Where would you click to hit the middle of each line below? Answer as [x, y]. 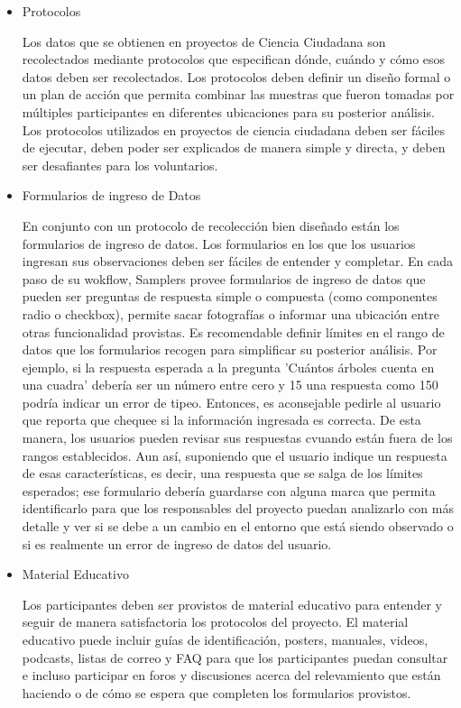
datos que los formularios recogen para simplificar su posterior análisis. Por [230, 349]
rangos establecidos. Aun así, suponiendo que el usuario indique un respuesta [235, 455]
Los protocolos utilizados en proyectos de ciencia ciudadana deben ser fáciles [233, 129]
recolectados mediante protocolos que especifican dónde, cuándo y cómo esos [234, 59]
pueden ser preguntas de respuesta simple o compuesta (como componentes [230, 296]
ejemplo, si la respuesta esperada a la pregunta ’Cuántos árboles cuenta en [228, 367]
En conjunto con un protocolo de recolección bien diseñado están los [211, 225]
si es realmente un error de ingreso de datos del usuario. [177, 543]
